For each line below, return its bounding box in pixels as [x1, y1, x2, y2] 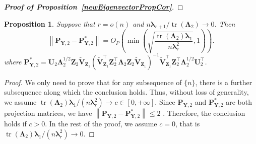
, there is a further [195, 77, 252, 87]
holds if [4, 118, 27, 129]
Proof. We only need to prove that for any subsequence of [4, 77, 182, 87]
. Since [155, 97, 175, 107]
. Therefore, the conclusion [163, 108, 245, 118]
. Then [214, 18, 235, 29]
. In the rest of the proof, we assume [45, 118, 157, 129]
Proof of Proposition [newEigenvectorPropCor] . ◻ [4, 2, 183, 12]
